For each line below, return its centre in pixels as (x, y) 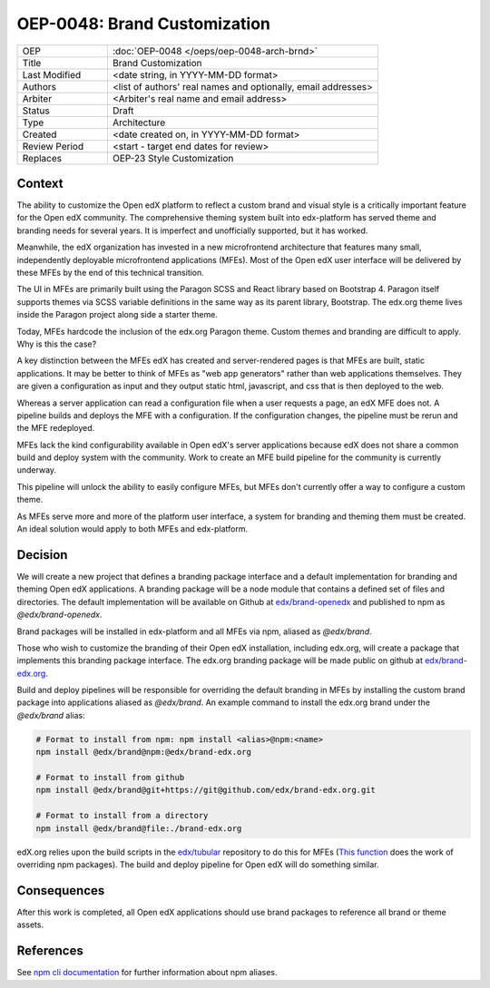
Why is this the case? (57, 344)
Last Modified (52, 74)
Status (36, 111)
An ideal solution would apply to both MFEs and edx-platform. (132, 529)
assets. (30, 924)
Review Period (53, 146)
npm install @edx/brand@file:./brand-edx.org (139, 828)
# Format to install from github (110, 778)
